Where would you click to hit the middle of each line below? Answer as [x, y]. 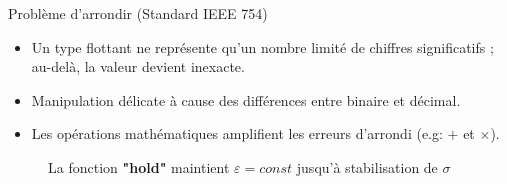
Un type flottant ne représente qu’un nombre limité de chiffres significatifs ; [262, 46]
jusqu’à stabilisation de [367, 166]
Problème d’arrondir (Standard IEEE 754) [138, 13]
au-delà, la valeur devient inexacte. [138, 66]
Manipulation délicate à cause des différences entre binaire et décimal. [246, 99]
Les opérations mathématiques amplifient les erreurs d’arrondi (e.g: [237, 133]
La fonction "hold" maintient [139, 166]
